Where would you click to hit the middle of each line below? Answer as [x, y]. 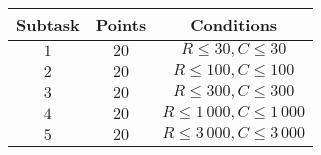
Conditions [234, 24]
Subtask [48, 24]
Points [121, 24]
